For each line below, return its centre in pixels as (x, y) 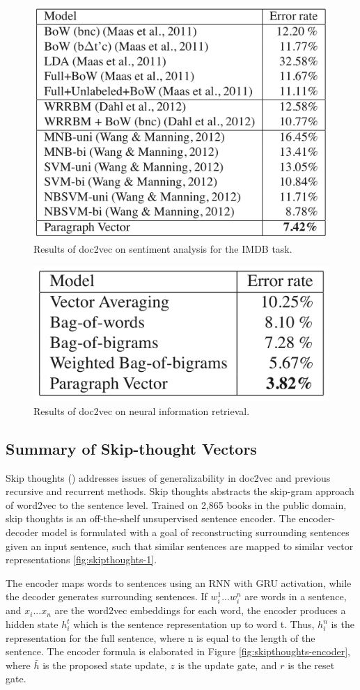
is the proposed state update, (105, 665)
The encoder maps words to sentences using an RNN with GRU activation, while (179, 582)
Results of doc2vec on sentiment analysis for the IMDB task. (163, 249)
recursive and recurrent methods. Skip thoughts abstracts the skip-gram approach (180, 491)
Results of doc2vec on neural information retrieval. (142, 410)
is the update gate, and (227, 665)
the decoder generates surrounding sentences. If (107, 596)
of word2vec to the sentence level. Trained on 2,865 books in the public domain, (176, 504)
